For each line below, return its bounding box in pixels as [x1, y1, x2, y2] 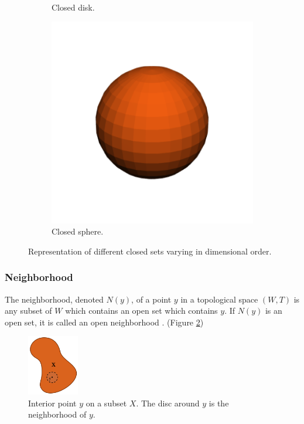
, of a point [131, 293, 172, 305]
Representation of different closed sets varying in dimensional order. [28, 245, 272, 257]
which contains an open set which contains [65, 304, 218, 317]
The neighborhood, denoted [5, 293, 104, 305]
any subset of [5, 304, 52, 317]
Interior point [28, 396, 77, 409]
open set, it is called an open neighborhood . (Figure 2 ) [5, 316, 204, 328]
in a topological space [180, 293, 258, 305]
